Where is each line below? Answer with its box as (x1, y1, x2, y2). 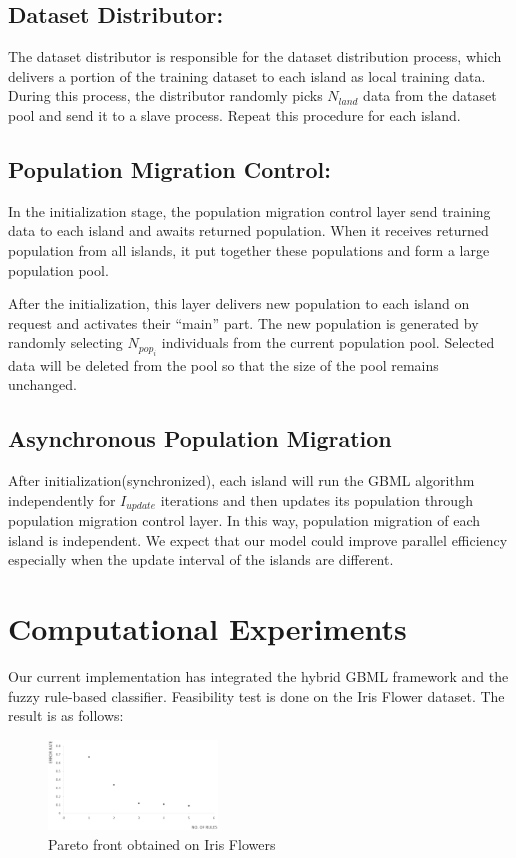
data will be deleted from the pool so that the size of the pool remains (8, 354, 439, 375)
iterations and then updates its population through (160, 489, 473, 510)
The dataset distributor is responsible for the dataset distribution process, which (8, 46, 502, 67)
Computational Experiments (8, 608, 407, 649)
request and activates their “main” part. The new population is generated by (8, 312, 479, 333)
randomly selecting (8, 332, 123, 353)
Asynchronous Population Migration (8, 423, 392, 454)
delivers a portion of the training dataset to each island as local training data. (8, 65, 486, 86)
